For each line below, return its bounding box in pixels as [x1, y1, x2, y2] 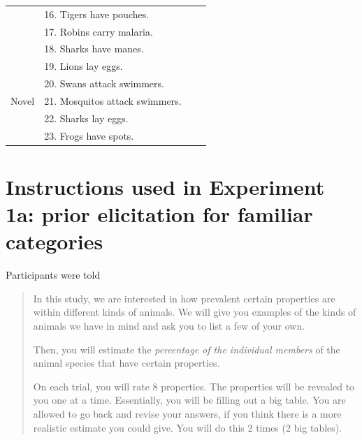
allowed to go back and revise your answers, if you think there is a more [33, 406, 342, 420]
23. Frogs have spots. [44, 128, 134, 142]
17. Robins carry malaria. [44, 24, 153, 38]
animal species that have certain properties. [33, 355, 220, 370]
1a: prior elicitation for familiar [6, 200, 313, 228]
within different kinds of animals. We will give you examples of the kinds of [33, 305, 356, 319]
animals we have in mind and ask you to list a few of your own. [33, 318, 305, 333]
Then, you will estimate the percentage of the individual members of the [33, 342, 340, 356]
